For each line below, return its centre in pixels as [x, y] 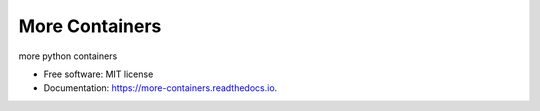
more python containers [68, 56]
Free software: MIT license [98, 74]
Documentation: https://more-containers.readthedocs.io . [160, 88]
